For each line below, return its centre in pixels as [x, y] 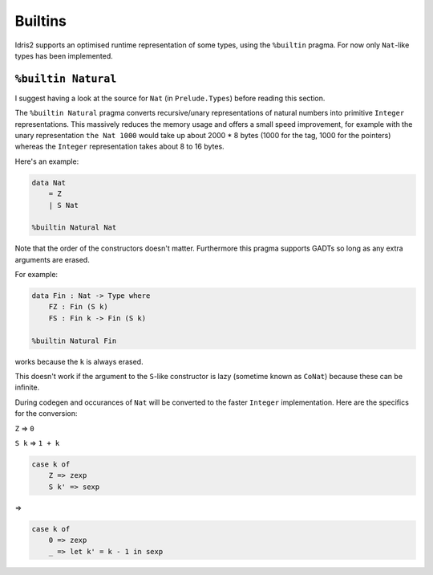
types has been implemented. [64, 55]
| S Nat [64, 205]
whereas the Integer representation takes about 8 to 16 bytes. [119, 147]
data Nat [49, 182]
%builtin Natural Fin [74, 341]
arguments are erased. [52, 259]
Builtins [41, 21]
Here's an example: [47, 161]
